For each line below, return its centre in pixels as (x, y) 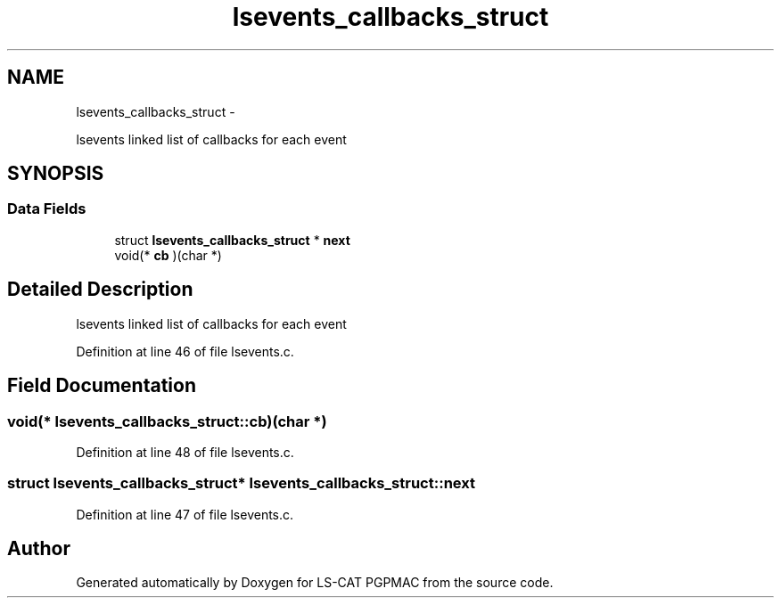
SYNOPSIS (56, 174)
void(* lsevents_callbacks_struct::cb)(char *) (167, 421)
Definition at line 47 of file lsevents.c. (185, 514)
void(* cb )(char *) (168, 255)
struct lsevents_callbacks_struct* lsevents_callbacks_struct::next (241, 483)
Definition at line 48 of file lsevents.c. (185, 452)
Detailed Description (100, 290)
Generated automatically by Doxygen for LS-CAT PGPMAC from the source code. (315, 583)
